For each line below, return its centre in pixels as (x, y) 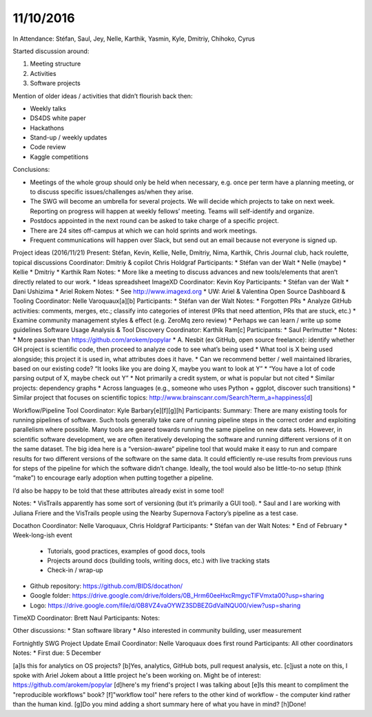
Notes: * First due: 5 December (57, 653)
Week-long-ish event (42, 536)
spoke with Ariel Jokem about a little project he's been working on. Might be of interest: (137, 675)
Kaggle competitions (59, 157)
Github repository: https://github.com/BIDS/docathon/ (106, 586)
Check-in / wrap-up (75, 570)
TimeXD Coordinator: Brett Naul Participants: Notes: (86, 618)
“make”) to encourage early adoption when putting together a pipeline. (113, 478)
